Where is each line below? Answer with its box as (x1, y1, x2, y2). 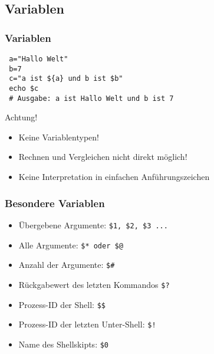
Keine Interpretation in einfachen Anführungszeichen (18, 171, 210, 183)
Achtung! (5, 111, 38, 123)
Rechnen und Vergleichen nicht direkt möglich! (18, 150, 187, 163)
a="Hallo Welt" (9, 55, 68, 63)
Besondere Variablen (5, 195, 105, 210)
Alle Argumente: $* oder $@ (18, 238, 123, 251)
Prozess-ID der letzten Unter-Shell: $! (18, 318, 156, 330)
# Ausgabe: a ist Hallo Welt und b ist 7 (9, 94, 174, 103)
